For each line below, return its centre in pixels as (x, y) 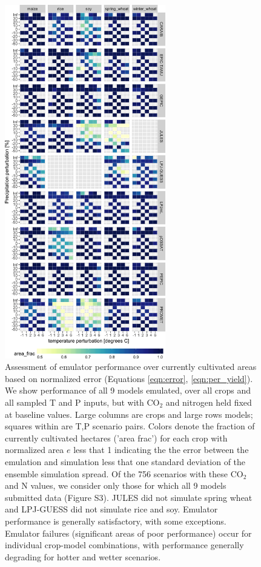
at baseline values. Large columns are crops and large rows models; (129, 414)
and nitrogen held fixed (209, 402)
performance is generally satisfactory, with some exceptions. (116, 521)
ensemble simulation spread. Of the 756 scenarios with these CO (124, 473)
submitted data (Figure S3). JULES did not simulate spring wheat (129, 497)
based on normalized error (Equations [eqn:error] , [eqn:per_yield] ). (129, 378)
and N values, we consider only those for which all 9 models (116, 485)
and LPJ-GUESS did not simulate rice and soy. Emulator (111, 509)
